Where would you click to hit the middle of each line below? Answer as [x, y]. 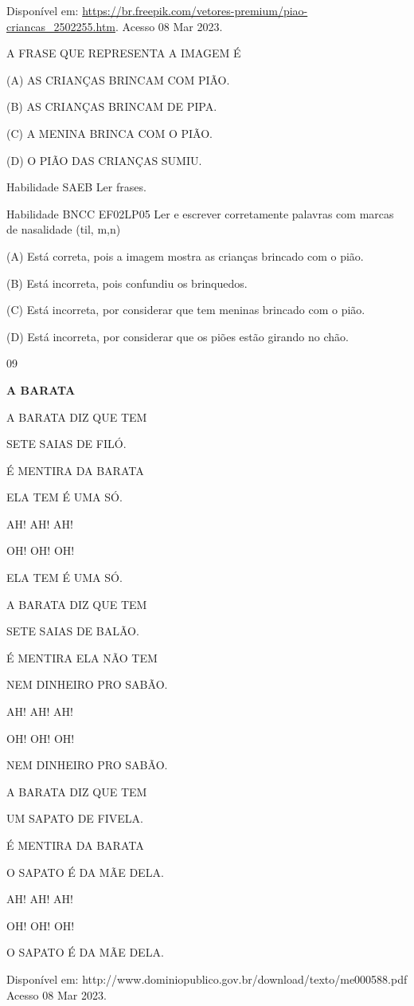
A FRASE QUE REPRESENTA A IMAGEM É [124, 53]
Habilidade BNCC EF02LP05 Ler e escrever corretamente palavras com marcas [200, 213]
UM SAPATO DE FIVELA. [75, 818]
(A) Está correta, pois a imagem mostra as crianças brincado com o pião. [185, 255]
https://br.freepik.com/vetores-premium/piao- [195, 10]
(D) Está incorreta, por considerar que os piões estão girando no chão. [178, 336]
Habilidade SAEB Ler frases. [76, 187]
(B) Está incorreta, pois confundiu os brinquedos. [127, 283]
